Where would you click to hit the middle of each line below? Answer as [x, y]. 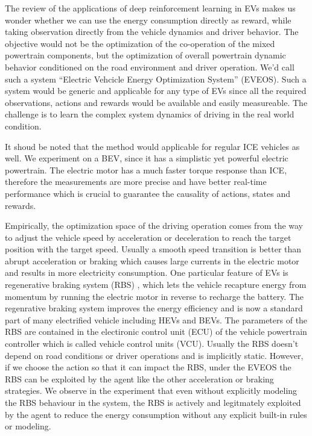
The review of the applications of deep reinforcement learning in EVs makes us [150, 8]
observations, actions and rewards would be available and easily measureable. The [156, 102]
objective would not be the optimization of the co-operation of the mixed [140, 43]
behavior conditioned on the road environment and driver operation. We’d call [150, 67]
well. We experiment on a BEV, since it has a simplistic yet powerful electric [147, 158]
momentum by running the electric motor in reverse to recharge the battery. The [154, 296]
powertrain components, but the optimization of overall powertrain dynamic [145, 55]
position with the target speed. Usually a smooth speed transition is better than [153, 249]
